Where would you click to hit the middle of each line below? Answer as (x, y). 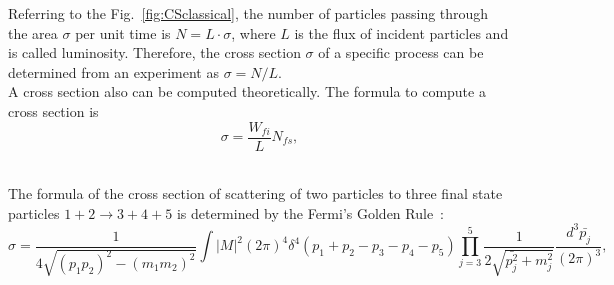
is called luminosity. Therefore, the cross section (154, 52)
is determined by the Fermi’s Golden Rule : (310, 212)
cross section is (53, 110)
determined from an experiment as (113, 71)
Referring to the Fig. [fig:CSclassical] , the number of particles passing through (248, 13)
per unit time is (123, 32)
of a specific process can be (401, 52)
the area (33, 32)
